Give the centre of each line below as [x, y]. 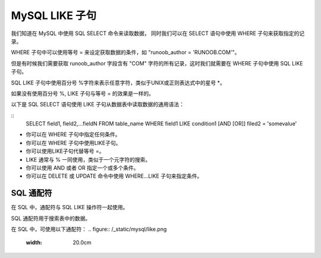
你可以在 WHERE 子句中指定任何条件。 [73, 134]
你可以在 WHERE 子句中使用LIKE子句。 [73, 143]
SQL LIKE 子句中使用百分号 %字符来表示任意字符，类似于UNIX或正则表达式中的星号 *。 [118, 83]
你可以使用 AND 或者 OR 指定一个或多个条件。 [82, 168]
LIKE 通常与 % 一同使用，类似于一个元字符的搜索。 [88, 159]
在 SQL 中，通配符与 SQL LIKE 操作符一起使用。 [70, 207]
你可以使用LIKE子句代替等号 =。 [65, 151]
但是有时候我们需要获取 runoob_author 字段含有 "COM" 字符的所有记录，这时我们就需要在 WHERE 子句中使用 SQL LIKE [157, 63]
